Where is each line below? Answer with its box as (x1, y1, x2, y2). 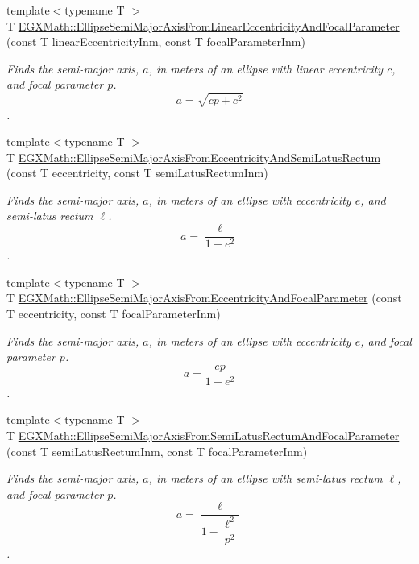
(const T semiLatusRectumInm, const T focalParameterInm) (6, 442, 308, 459)
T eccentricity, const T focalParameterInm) (6, 305, 221, 321)
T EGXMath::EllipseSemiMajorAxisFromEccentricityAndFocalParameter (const (6, 289, 402, 306)
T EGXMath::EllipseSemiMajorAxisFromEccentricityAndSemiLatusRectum (6, 148, 381, 165)
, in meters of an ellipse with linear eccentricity (148, 60, 384, 77)
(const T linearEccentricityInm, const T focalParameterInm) (6, 33, 305, 50)
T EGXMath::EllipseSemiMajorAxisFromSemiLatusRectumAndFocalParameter (6, 426, 400, 443)
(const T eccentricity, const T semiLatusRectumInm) (6, 164, 268, 181)
